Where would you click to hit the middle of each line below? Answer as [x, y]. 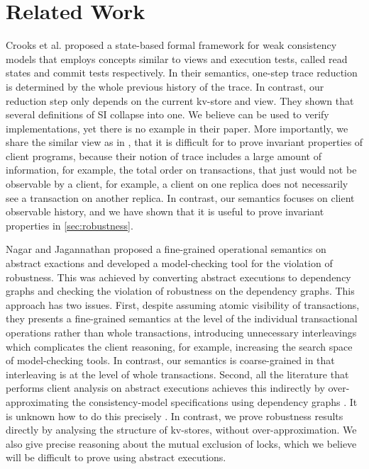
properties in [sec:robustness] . [70, 225]
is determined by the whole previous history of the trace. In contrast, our [165, 86]
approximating [37, 401]
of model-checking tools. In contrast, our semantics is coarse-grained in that [170, 360]
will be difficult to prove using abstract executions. [116, 457]
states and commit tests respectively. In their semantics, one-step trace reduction [182, 73]
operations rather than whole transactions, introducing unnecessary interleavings [181, 332]
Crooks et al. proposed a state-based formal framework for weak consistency [171, 45]
